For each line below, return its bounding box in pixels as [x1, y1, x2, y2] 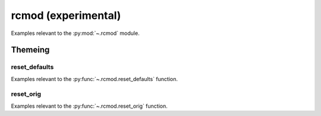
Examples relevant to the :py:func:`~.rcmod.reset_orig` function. [11, 102, 168, 109]
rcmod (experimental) [11, 9, 121, 22]
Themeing [11, 45, 50, 55]
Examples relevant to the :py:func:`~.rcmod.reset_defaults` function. [11, 75, 178, 82]
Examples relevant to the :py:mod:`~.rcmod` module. [11, 30, 140, 37]
